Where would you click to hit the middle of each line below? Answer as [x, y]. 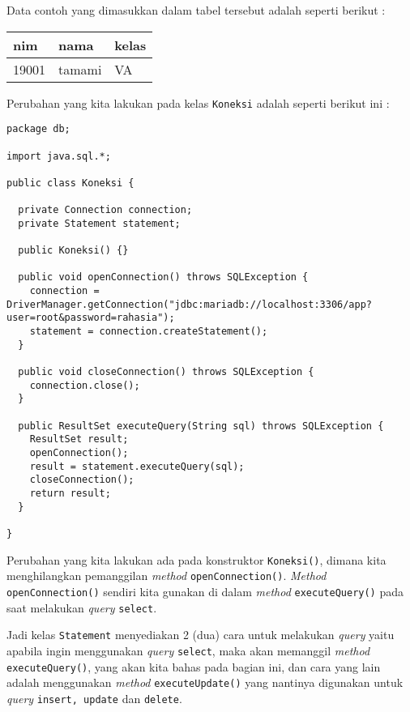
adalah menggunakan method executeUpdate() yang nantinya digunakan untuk [205, 682]
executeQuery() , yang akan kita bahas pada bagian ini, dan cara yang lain [194, 666]
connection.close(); [85, 385]
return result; [70, 493]
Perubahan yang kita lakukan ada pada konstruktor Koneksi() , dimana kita [196, 559]
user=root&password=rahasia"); [91, 318]
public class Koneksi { [70, 183]
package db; [38, 129]
